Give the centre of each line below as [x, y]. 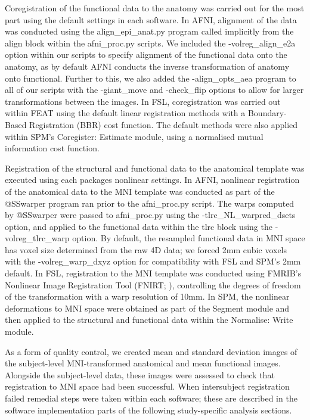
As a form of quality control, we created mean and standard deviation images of [151, 351]
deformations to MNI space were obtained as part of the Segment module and [147, 308]
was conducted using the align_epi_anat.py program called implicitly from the [149, 31]
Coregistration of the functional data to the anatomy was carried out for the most [155, 8]
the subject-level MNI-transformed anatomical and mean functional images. [143, 363]
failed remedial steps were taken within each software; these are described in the [151, 398]
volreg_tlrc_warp [37, 238]
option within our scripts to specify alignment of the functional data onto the [146, 55]
